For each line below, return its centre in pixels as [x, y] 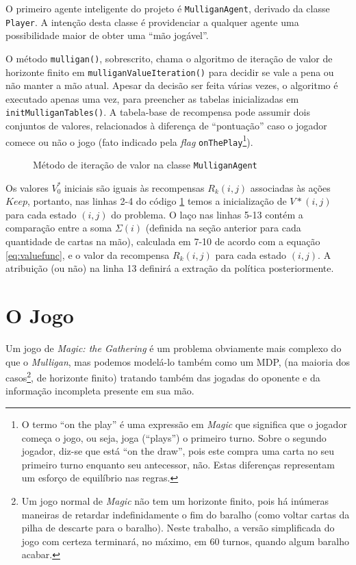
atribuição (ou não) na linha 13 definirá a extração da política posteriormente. [170, 268]
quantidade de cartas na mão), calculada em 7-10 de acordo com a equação [163, 241]
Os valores [27, 187]
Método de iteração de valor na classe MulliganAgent [145, 164]
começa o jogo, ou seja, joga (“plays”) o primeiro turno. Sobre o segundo [174, 437]
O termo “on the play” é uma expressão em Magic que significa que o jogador [184, 424]
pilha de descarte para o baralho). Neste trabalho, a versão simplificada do [178, 528]
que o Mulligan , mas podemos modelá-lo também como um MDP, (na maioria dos [178, 361]
